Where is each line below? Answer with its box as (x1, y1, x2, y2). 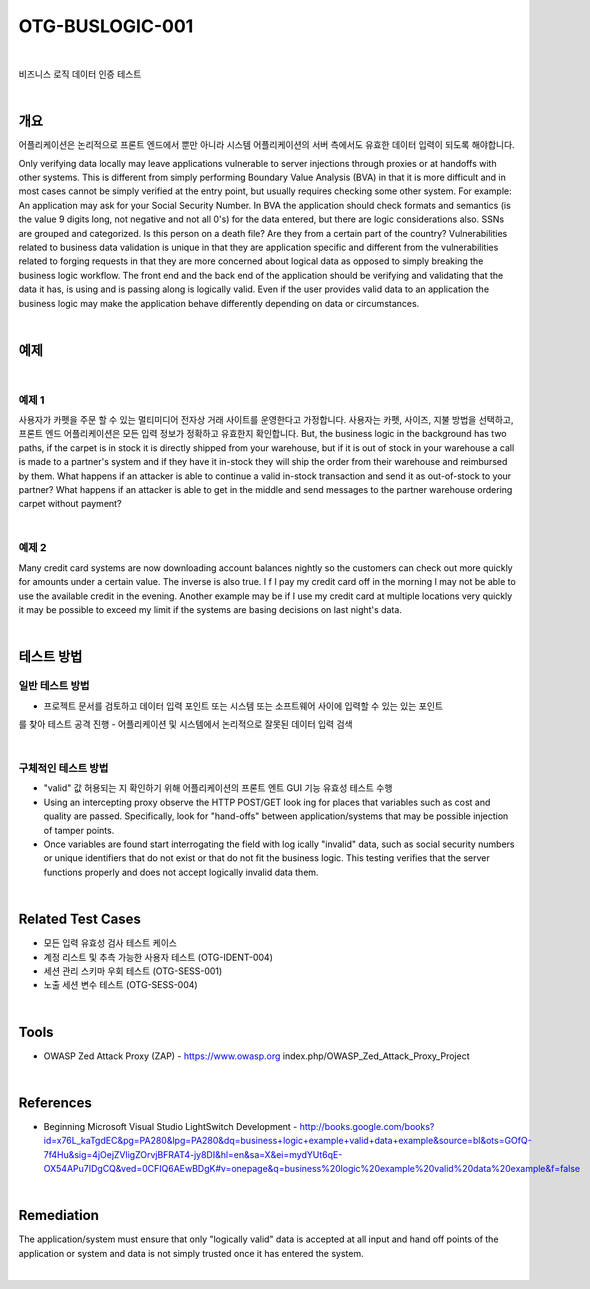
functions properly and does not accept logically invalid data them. (43, 866, 319, 878)
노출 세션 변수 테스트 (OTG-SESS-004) (43, 979, 199, 991)
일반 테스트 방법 (18, 679, 90, 693)
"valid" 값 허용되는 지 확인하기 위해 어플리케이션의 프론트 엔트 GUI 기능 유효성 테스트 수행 (43, 782, 393, 794)
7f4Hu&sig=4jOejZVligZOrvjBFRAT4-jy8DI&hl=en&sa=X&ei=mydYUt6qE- (43, 1148, 343, 1160)
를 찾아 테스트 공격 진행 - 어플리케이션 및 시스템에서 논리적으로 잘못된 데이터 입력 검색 (18, 718, 354, 730)
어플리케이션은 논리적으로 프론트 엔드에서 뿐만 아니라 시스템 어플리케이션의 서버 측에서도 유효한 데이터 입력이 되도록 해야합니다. (18, 139, 515, 151)
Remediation (18, 1207, 100, 1224)
